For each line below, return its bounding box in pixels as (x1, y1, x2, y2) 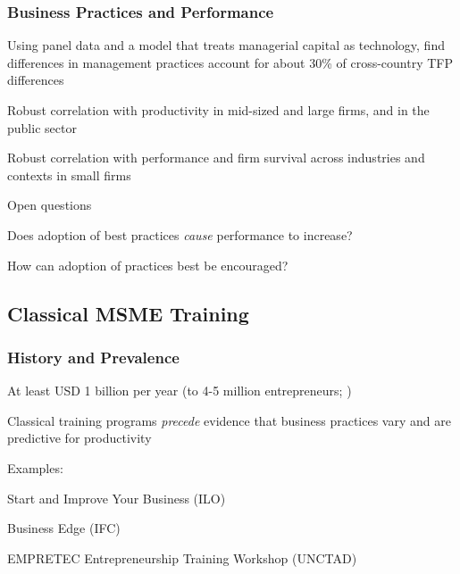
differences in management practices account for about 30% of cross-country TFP (7, 53, 454, 71)
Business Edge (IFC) (7, 519, 121, 537)
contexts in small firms (7, 165, 131, 184)
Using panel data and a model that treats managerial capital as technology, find (7, 36, 445, 54)
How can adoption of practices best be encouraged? (7, 255, 289, 274)
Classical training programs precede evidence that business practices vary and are (7, 411, 451, 429)
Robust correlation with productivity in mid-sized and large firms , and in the (7, 101, 430, 119)
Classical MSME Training (7, 299, 249, 327)
